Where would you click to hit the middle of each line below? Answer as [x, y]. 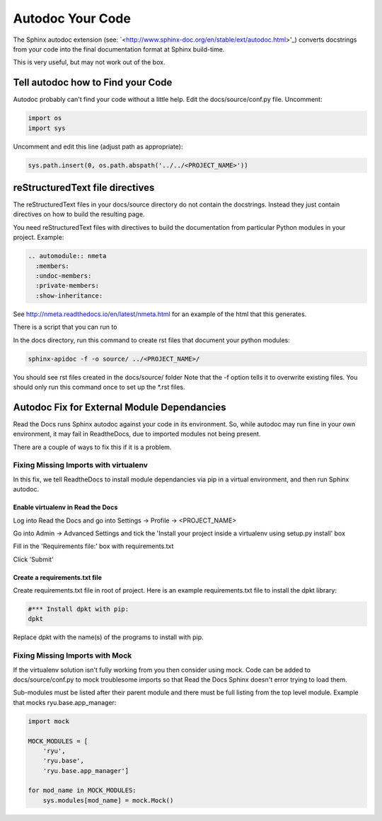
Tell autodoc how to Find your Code [93, 82]
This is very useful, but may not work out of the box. [89, 62]
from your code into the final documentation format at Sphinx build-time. [119, 49]
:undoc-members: [64, 276]
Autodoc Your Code [72, 18]
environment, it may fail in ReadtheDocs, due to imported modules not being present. [137, 434]
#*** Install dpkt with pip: [79, 609]
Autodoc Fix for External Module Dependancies [120, 407]
